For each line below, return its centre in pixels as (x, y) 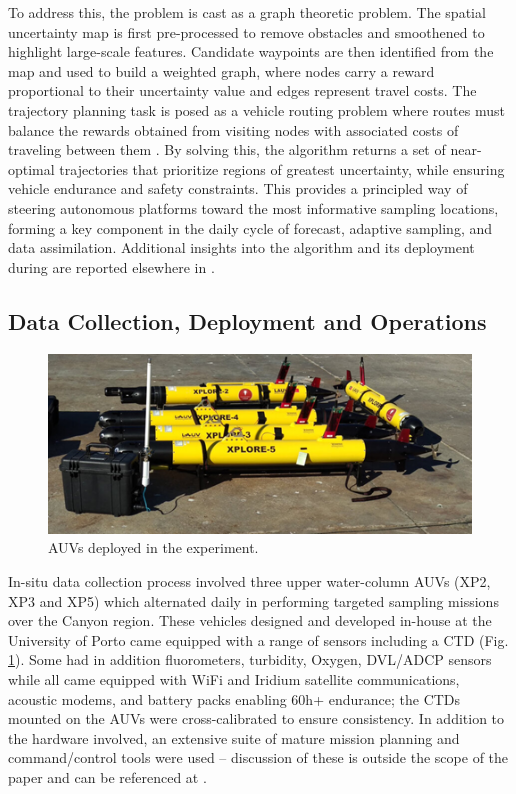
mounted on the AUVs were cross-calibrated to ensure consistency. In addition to (256, 718)
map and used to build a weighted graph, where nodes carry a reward (221, 70)
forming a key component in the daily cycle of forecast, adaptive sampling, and (250, 227)
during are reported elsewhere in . (111, 266)
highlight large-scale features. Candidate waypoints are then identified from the (251, 51)
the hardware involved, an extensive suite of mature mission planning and (234, 737)
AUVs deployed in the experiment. (153, 547)
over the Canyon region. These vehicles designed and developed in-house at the (250, 620)
